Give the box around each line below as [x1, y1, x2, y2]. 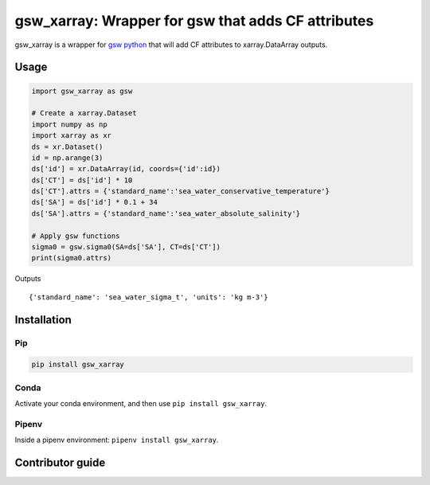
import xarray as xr [31, 131, 111, 140]
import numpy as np [31, 119, 107, 129]
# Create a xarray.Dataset [31, 108, 137, 118]
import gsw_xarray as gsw [31, 86, 133, 96]
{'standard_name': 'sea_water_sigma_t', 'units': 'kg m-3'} [29, 292, 268, 302]
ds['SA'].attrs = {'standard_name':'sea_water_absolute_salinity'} [31, 209, 301, 218]
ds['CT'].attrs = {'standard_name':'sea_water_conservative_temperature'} [31, 187, 330, 196]
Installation [14, 313, 72, 327]
